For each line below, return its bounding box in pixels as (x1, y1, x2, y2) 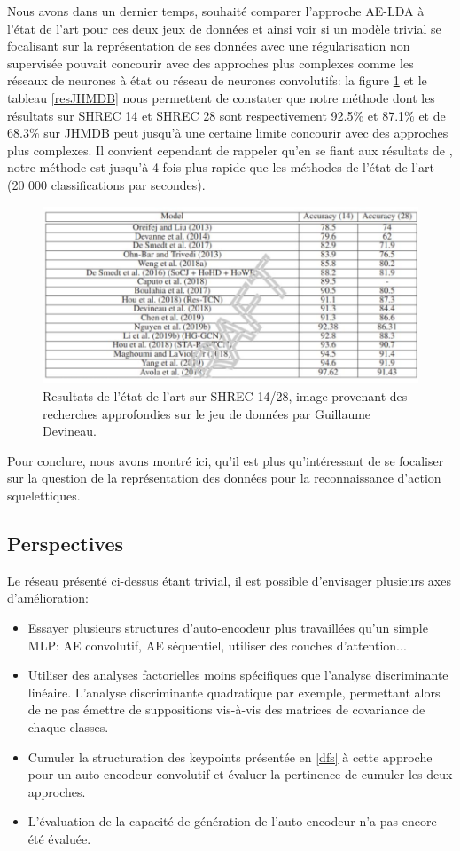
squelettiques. (7, 486, 81, 504)
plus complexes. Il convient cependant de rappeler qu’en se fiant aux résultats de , (7, 140, 453, 159)
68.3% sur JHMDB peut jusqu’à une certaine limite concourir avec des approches (7, 123, 448, 142)
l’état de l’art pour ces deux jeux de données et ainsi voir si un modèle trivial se (7, 19, 441, 37)
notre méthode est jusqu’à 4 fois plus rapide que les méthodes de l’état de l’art (7, 158, 435, 177)
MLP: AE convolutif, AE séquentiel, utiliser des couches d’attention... (27, 635, 407, 654)
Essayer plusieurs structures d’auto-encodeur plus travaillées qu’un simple (27, 618, 428, 636)
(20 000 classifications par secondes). (7, 175, 206, 193)
